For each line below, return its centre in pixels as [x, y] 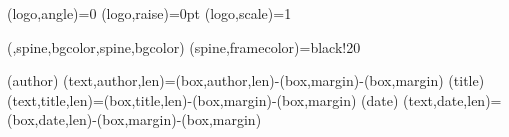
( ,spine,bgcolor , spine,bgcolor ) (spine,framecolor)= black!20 [184, 46]
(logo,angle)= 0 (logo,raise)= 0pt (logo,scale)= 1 [149, 13]
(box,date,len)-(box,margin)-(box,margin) [134, 119]
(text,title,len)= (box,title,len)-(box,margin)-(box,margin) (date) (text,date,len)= [254, 99]
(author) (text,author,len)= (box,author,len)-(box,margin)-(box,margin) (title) [246, 80]
